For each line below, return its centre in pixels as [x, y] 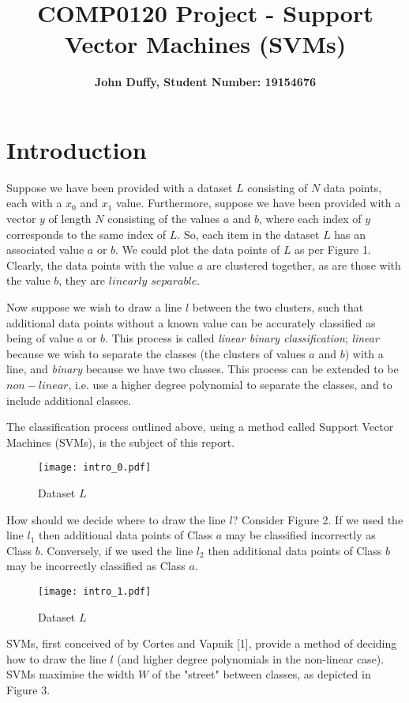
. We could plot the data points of [198, 249]
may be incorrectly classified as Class [96, 566]
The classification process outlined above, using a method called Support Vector [200, 427]
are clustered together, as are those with [304, 265]
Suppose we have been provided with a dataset [120, 187]
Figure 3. [28, 690]
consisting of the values [164, 219]
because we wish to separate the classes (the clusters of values [156, 353]
